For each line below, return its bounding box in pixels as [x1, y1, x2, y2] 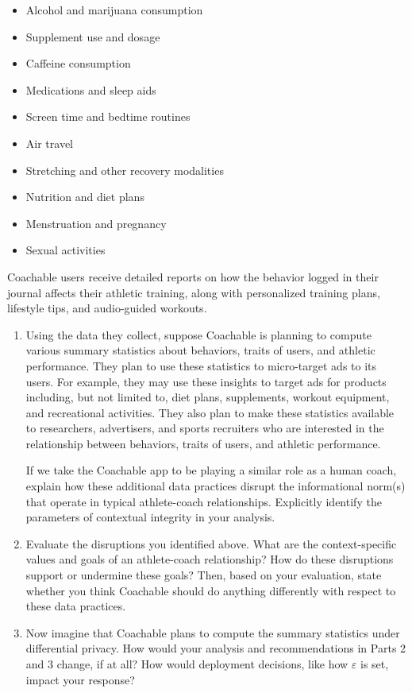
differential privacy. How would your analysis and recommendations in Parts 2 [25, 640, 406, 656]
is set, [360, 656, 389, 672]
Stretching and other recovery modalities [25, 161, 224, 178]
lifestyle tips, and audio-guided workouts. [7, 300, 207, 316]
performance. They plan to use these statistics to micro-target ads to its [25, 357, 377, 374]
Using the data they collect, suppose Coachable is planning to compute [25, 326, 372, 343]
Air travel [25, 134, 73, 151]
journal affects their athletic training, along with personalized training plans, [7, 284, 380, 300]
